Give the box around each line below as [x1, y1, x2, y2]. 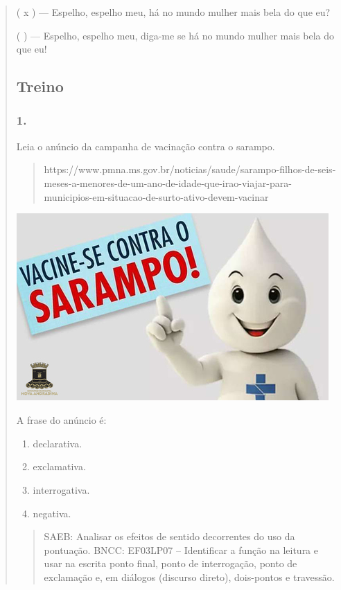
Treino [16, 75, 64, 97]
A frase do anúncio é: [16, 413, 107, 427]
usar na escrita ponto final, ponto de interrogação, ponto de [44, 556, 297, 571]
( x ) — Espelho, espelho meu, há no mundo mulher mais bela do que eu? [16, 5, 331, 19]
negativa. [33, 506, 71, 520]
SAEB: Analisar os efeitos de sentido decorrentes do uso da [44, 529, 295, 544]
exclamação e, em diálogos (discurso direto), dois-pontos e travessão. [44, 569, 335, 584]
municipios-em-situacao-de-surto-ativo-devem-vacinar [44, 189, 269, 204]
